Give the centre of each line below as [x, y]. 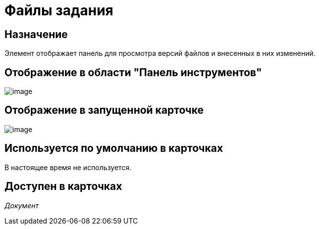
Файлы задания [59, 10]
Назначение [36, 34]
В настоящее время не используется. [68, 167]
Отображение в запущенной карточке [104, 110]
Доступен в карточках [63, 186]
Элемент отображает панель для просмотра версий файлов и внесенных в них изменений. [160, 53]
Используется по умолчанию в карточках [114, 148]
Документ [22, 205]
